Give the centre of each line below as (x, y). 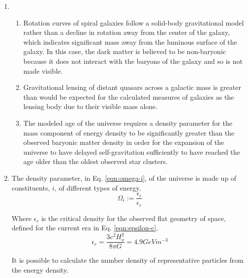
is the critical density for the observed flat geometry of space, (133, 218)
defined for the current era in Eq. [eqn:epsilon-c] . (85, 228)
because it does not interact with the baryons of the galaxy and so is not (133, 61)
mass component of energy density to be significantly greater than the (129, 132)
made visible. (43, 70)
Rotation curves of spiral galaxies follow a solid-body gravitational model (134, 22)
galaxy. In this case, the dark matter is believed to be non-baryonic (124, 51)
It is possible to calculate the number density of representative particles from (127, 260)
